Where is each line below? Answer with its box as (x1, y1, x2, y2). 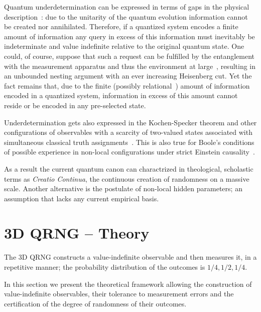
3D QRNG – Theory (4, 222, 150, 243)
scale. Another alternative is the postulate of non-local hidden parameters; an (4, 183, 242, 194)
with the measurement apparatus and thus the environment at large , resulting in (4, 60, 256, 71)
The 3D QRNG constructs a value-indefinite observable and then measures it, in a (4, 252, 257, 262)
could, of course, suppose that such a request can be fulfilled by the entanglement (4, 50, 255, 61)
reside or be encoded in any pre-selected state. (4, 100, 146, 110)
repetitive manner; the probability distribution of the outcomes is (4, 262, 205, 272)
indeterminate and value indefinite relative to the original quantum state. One (4, 41, 244, 51)
